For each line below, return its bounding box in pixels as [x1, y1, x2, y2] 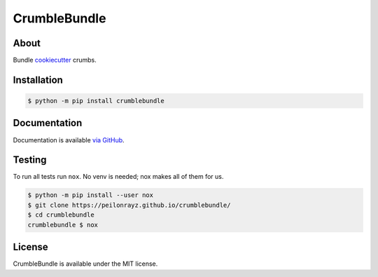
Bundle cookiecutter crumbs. [13, 56, 97, 65]
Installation [13, 74, 63, 86]
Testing [13, 154, 47, 166]
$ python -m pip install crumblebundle [27, 97, 164, 105]
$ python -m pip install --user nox [27, 191, 154, 199]
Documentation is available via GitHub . [13, 135, 125, 144]
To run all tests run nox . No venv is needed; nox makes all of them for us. [13, 173, 224, 181]
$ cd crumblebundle [27, 211, 94, 219]
